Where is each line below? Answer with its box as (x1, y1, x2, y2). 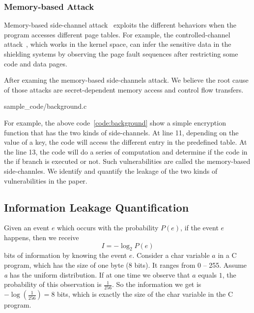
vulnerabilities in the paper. (4, 175, 87, 186)
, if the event (180, 222, 219, 233)
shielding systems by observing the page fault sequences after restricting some (4, 49, 238, 59)
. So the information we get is (112, 279, 201, 289)
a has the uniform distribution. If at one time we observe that (4, 269, 190, 280)
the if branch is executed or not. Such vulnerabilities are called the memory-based (4, 156, 251, 166)
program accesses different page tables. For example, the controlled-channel (4, 29, 230, 39)
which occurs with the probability (57, 222, 159, 233)
